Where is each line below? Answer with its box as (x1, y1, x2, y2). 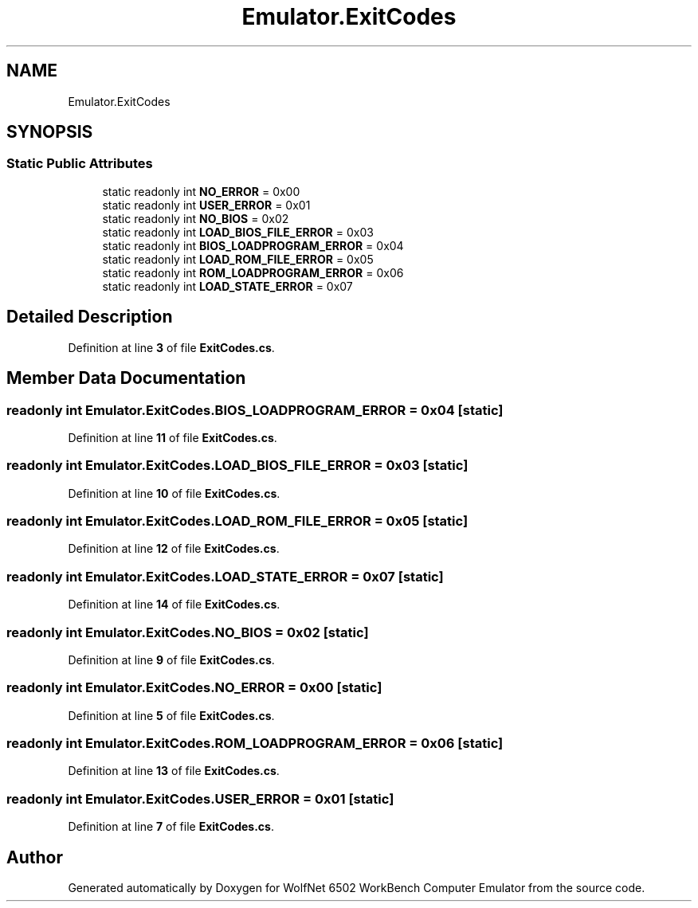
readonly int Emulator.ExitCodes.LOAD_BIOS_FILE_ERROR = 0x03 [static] (6, 457, 469, 474)
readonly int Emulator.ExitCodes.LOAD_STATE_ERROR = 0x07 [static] (6, 568, 444, 585)
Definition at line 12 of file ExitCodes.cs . (68, 542, 280, 556)
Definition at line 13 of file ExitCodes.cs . (68, 764, 280, 778)
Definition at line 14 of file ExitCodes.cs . (68, 597, 280, 612)
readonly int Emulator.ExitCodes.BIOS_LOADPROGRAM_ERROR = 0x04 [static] (6, 401, 504, 418)
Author (6, 847, 63, 867)
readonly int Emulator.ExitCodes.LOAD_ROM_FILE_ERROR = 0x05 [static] (6, 513, 469, 529)
